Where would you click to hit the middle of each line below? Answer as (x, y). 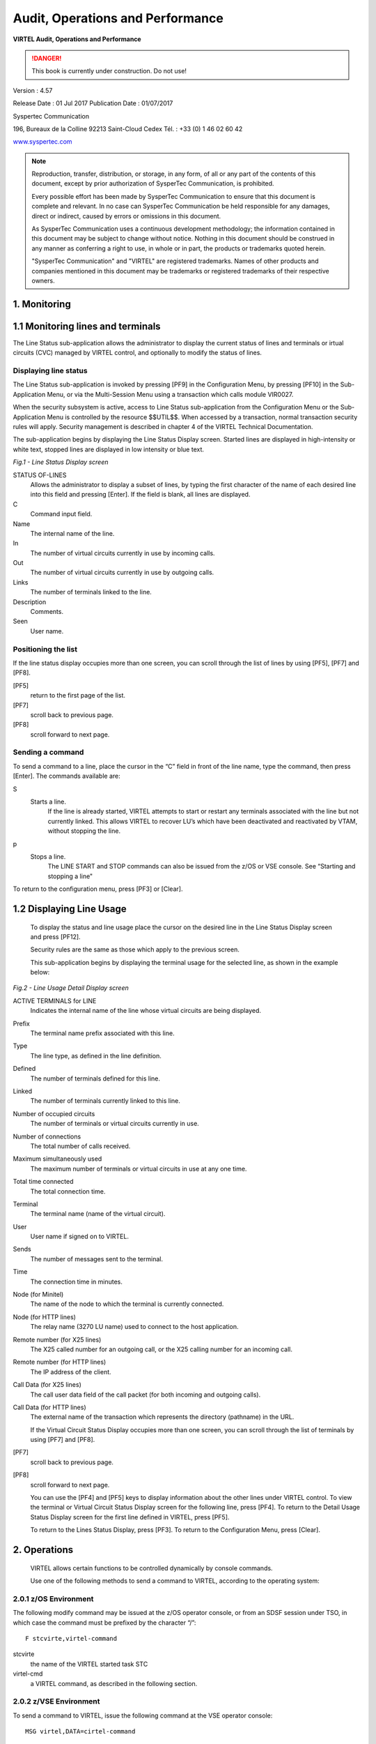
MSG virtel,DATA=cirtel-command (80, 1731)
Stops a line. (48, 856)
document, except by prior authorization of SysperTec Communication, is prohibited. (153, 183)
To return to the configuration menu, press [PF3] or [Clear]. (98, 889)
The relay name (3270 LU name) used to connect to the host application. (134, 1327)
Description (30, 602)
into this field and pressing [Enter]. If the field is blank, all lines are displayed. (140, 495)
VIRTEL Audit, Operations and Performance (77, 39)
